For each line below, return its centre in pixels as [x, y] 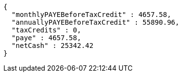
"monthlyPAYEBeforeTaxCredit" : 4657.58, [91, 15]
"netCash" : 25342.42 [52, 46]
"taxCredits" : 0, [46, 30]
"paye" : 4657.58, [46, 38]
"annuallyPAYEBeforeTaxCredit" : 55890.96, [95, 22]
